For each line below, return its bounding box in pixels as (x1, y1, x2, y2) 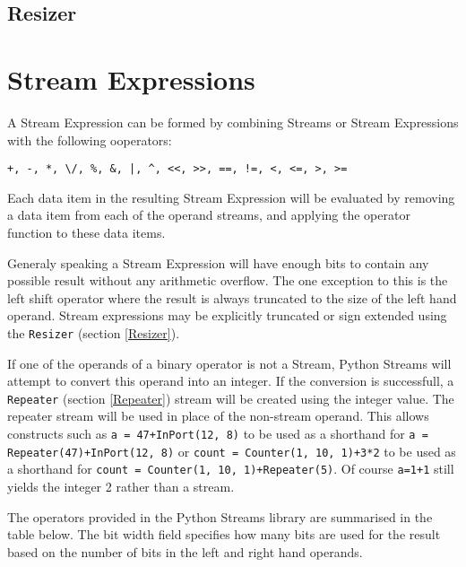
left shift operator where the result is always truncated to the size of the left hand (7, 288, 457, 307)
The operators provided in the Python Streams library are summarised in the (7, 507, 433, 526)
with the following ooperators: (7, 130, 172, 149)
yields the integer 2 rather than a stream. (7, 476, 235, 495)
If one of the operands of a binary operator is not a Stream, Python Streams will (7, 353, 452, 372)
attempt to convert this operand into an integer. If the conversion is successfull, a (7, 371, 454, 390)
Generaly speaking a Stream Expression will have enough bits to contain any (7, 253, 429, 272)
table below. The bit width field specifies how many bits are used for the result (7, 525, 441, 544)
